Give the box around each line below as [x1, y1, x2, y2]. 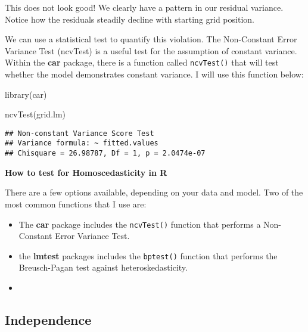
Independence [5, 311, 92, 329]
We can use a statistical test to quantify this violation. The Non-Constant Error [5, 33, 297, 45]
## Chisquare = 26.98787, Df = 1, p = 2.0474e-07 [5, 149, 206, 158]
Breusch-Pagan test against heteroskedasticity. [18, 261, 188, 274]
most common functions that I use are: [5, 197, 147, 210]
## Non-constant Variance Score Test [5, 129, 154, 138]
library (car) [5, 88, 47, 100]
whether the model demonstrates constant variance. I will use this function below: [5, 68, 304, 80]
